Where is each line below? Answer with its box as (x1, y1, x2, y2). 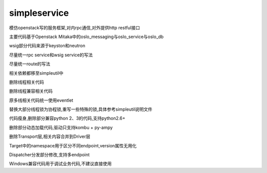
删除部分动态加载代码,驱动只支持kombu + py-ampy (9, 124, 113, 130)
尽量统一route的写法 (9, 61, 50, 67)
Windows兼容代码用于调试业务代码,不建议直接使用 (9, 161, 112, 167)
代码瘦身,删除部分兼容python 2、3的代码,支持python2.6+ (9, 115, 126, 121)
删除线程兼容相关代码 (9, 88, 53, 94)
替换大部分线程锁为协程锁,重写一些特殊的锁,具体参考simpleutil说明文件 (9, 106, 153, 112)
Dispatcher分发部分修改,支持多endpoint (9, 152, 90, 158)
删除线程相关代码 (9, 79, 44, 85)
